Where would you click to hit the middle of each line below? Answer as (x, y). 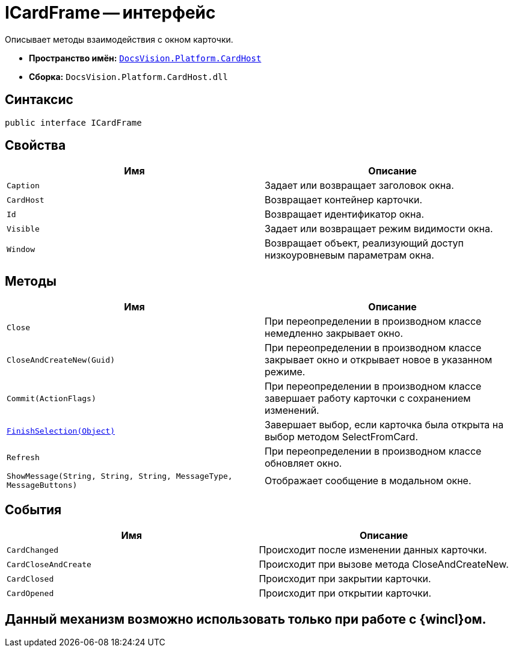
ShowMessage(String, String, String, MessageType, (120, 476)
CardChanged (33, 550)
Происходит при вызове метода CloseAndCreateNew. (384, 564)
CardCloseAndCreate (49, 564)
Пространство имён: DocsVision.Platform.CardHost (145, 58)
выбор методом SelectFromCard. (341, 437)
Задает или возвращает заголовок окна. (359, 186)
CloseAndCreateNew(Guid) (61, 360)
